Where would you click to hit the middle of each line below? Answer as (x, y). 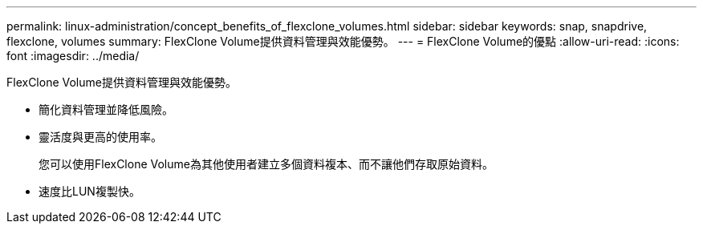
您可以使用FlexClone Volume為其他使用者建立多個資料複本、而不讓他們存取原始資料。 (266, 164)
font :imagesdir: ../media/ (73, 56)
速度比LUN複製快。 (89, 191)
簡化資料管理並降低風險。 (106, 109)
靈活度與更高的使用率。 (100, 137)
